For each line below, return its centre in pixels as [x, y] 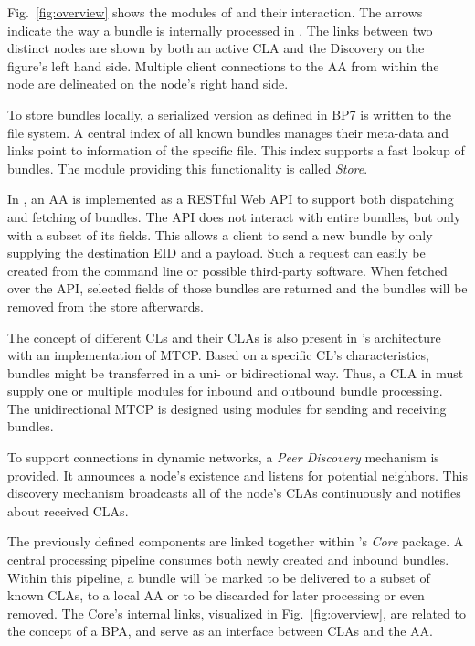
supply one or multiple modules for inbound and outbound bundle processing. [225, 391]
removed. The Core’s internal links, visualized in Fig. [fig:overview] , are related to [237, 613]
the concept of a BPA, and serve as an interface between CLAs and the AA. [220, 631]
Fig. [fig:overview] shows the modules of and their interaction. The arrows [215, 12]
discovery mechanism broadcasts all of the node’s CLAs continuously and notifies [234, 493]
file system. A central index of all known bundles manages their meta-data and [228, 132]
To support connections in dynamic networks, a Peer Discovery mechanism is [223, 457]
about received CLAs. [68, 510]
